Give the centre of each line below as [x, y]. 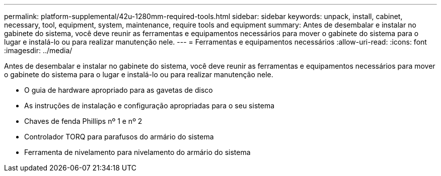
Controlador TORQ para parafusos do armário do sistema [119, 137]
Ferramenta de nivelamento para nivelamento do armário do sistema [137, 152]
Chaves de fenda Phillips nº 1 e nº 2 [83, 121]
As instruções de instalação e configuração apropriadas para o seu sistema [150, 106]
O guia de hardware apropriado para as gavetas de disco [119, 90]
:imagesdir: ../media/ [38, 50]
